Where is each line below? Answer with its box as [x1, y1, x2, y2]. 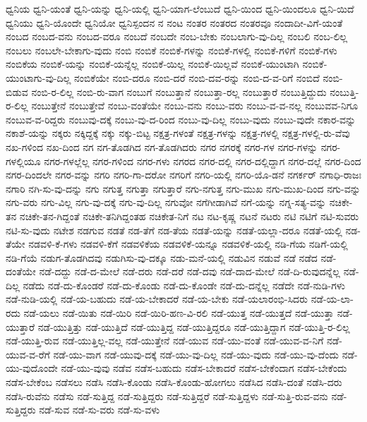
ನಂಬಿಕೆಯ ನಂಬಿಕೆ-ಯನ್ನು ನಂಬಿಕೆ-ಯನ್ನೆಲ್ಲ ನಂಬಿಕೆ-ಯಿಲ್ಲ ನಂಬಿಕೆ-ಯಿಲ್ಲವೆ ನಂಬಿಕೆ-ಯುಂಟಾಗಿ [6, 56, 299, 71]
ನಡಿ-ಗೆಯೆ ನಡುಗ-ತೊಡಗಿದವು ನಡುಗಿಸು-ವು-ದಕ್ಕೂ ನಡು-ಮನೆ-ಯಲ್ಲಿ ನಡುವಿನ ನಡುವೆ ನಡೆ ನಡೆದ [6, 250, 318, 265]
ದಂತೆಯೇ [6, 264, 36, 279]
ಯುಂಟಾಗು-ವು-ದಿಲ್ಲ [6, 70, 71, 85]
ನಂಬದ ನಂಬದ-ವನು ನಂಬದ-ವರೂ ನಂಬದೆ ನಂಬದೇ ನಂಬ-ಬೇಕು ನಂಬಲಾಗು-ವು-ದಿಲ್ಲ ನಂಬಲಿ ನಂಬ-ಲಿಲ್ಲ [6, 29, 348, 44]
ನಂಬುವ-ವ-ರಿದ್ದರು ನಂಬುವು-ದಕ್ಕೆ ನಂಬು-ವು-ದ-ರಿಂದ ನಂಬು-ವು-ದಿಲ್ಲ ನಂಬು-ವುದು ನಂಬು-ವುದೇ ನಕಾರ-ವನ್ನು [6, 111, 356, 126]
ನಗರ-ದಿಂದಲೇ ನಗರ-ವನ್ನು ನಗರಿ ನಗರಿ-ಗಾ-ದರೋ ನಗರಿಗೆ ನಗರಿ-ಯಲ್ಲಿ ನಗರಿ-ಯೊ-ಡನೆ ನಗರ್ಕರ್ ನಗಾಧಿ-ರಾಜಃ [6, 167, 362, 182]
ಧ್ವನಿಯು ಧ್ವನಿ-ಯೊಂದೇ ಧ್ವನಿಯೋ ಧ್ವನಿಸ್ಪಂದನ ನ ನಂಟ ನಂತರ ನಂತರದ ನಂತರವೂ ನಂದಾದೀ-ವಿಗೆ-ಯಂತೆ [6, 15, 343, 30]
